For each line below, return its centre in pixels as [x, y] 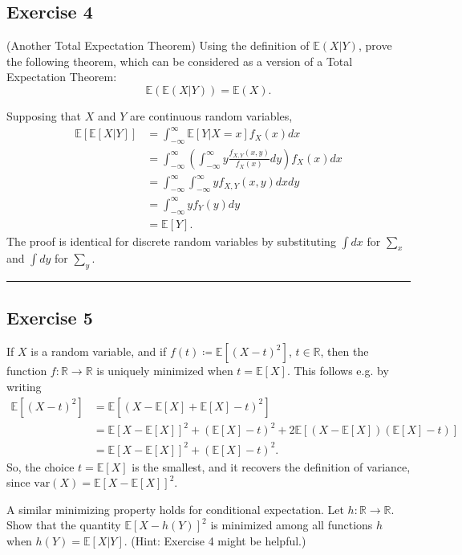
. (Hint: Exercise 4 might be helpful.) [215, 541]
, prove [375, 45]
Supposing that [44, 115]
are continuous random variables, [211, 115]
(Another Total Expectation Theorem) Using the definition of [158, 45]
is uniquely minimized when [165, 371]
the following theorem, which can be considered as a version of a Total [180, 61]
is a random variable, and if [99, 351]
